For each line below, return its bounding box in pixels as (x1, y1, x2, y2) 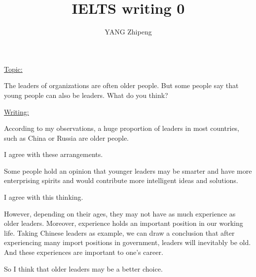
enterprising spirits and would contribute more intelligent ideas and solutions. (4, 175, 238, 185)
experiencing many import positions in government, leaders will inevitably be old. (4, 237, 251, 247)
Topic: (4, 63, 23, 74)
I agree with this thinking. (4, 192, 83, 202)
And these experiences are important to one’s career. (4, 247, 163, 257)
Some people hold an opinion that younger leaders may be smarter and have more (4, 165, 252, 176)
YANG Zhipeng (105, 27, 152, 37)
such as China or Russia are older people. (4, 132, 129, 143)
